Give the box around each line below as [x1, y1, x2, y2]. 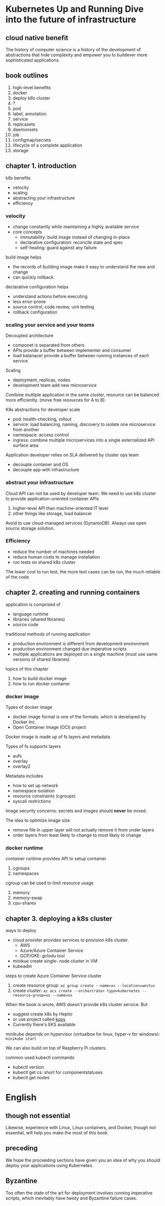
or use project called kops [12, 1017, 66, 1022]
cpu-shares [12, 900, 36, 906]
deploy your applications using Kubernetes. [5, 1162, 94, 1168]
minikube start [5, 1036, 37, 1042]
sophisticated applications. [5, 57, 60, 63]
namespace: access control [12, 432, 69, 438]
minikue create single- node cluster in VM [12, 958, 98, 964]
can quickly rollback [12, 274, 54, 280]
